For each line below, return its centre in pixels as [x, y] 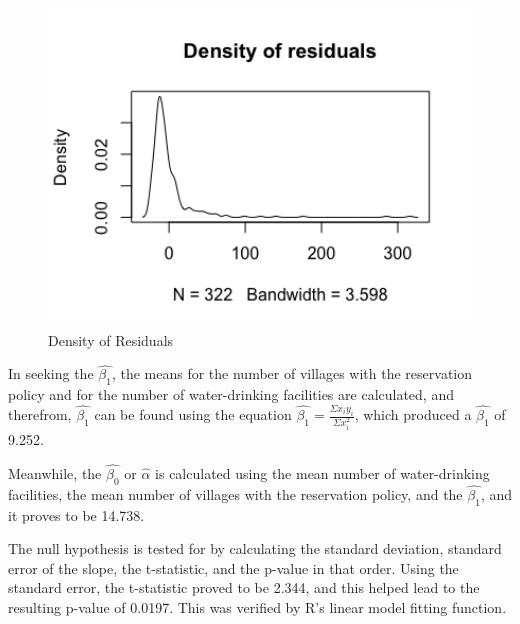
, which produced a [413, 414]
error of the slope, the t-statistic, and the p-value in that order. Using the [233, 567]
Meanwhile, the [55, 472]
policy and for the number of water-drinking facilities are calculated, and [231, 394]
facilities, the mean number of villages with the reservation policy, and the [235, 493]
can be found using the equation [193, 414]
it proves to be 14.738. [76, 514]
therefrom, [40, 414]
